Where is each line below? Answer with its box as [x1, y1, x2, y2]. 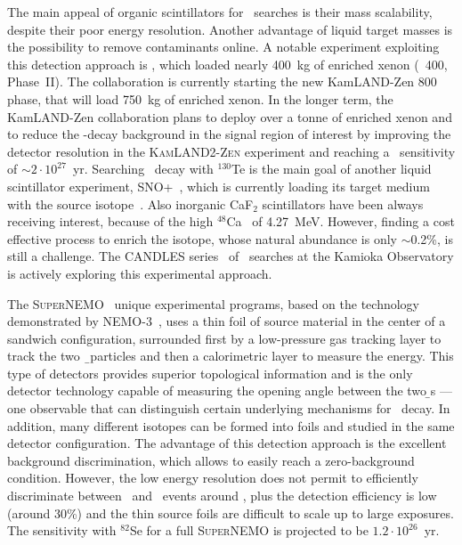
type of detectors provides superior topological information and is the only [7, 363, 413, 382]
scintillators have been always [262, 194, 424, 213]
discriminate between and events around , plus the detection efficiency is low [7, 486, 437, 505]
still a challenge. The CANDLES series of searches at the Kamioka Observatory [7, 247, 454, 265]
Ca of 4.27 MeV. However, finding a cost [226, 212, 455, 231]
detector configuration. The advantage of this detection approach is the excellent [7, 434, 447, 452]
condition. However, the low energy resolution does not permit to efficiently [7, 468, 418, 487]
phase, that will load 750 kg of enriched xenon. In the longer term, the [7, 89, 393, 108]
